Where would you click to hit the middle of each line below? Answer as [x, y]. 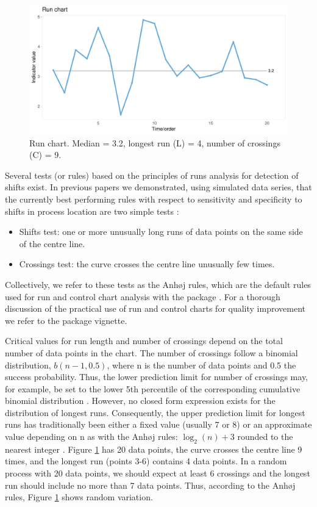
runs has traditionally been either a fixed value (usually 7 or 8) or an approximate [158, 424]
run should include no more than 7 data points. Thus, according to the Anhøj [150, 485]
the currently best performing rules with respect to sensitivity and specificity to [154, 199]
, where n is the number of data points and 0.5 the [201, 365]
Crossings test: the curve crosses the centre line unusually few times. [147, 264]
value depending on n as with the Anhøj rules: [91, 437]
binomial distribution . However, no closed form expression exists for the [140, 401]
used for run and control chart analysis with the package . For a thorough [143, 296]
